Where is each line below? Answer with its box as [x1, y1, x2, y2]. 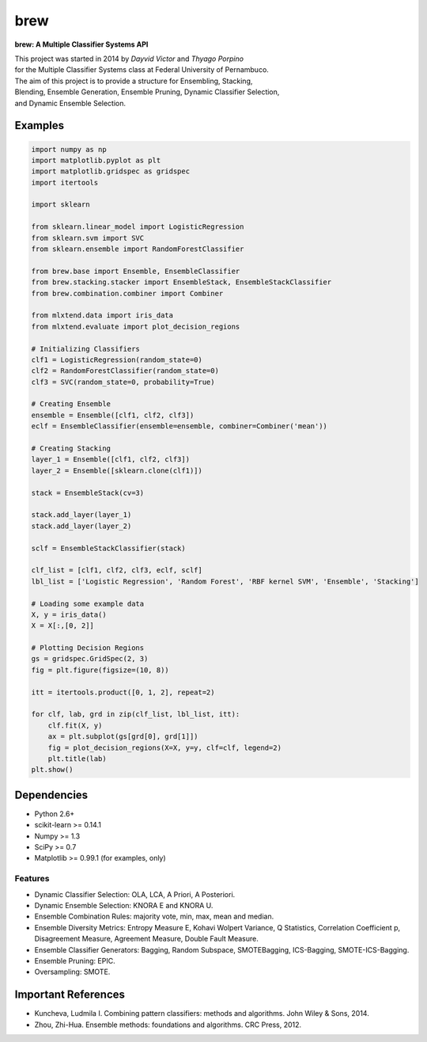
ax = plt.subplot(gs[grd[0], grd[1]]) [47, 732, 198, 741]
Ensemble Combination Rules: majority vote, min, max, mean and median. [34, 911, 274, 922]
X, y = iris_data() [31, 610, 107, 619]
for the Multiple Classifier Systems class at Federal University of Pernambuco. [14, 65, 269, 74]
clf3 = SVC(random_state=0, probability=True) [31, 377, 215, 386]
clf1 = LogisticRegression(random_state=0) [31, 355, 203, 364]
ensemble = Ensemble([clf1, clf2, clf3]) [31, 410, 195, 420]
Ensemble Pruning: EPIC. [34, 956, 115, 965]
